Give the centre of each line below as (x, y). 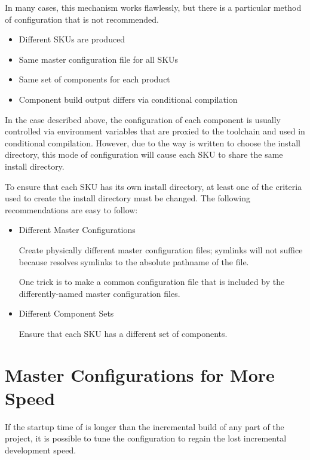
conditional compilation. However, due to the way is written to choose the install (153, 142)
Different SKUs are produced (72, 39)
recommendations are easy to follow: (71, 209)
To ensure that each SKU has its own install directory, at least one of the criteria (154, 186)
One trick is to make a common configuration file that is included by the (152, 282)
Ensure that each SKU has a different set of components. (123, 333)
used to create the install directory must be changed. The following (128, 198)
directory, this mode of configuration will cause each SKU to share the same (144, 154)
